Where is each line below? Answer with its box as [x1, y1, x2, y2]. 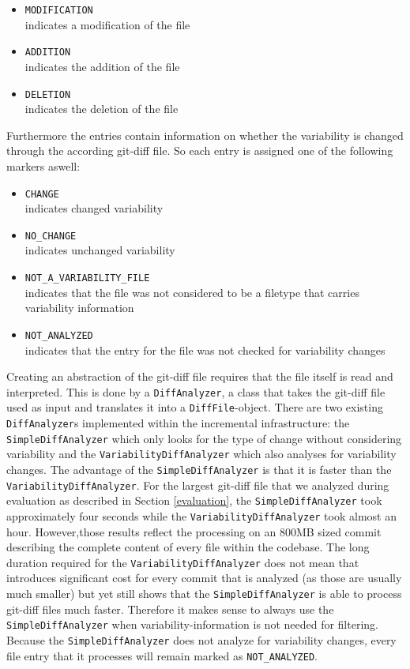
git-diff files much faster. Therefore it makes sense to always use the [6, 600, 334, 617]
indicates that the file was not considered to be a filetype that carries [24, 284, 359, 300]
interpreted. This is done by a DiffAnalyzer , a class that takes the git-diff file [6, 383, 386, 400]
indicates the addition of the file [24, 58, 180, 74]
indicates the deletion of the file [24, 100, 179, 117]
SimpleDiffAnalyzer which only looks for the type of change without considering [6, 430, 402, 446]
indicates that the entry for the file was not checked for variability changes [24, 341, 386, 358]
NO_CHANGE [24, 230, 77, 242]
